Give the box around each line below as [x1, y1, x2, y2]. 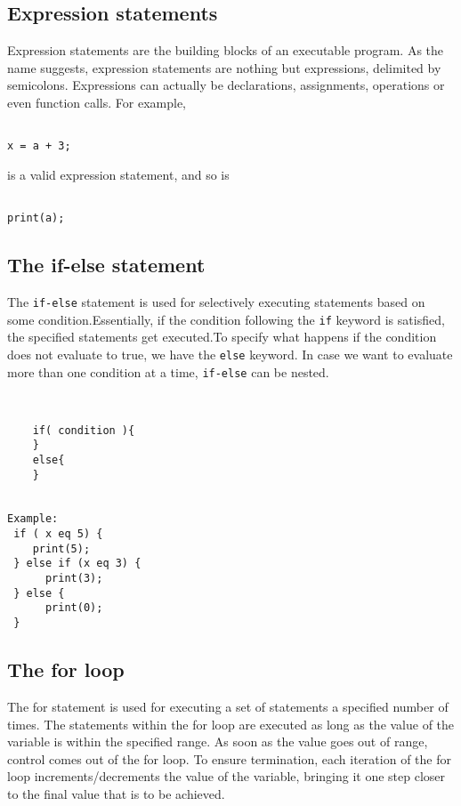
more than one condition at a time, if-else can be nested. [7, 362, 329, 381]
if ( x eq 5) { [13, 528, 103, 541]
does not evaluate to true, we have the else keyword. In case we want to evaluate [7, 344, 453, 363]
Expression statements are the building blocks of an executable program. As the [7, 41, 444, 60]
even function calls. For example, [7, 93, 186, 111]
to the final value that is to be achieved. [7, 784, 225, 802]
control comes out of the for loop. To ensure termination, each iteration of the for [7, 749, 451, 768]
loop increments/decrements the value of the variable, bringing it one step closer [7, 767, 446, 786]
